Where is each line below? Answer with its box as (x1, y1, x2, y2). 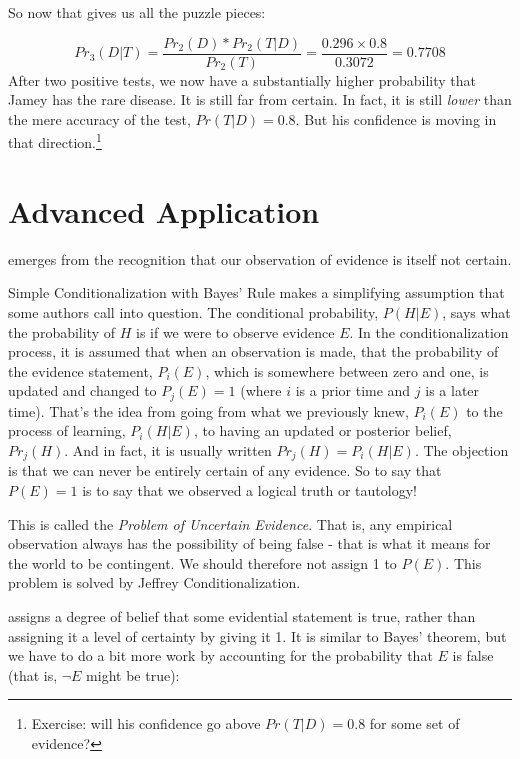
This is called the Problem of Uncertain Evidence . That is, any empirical (8, 513, 453, 534)
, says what (442, 302, 511, 322)
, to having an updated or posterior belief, (193, 420, 452, 441)
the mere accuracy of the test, (8, 108, 191, 129)
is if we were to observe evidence (135, 321, 335, 342)
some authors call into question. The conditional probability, (8, 302, 379, 322)
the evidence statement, (8, 360, 153, 381)
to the (466, 400, 503, 421)
